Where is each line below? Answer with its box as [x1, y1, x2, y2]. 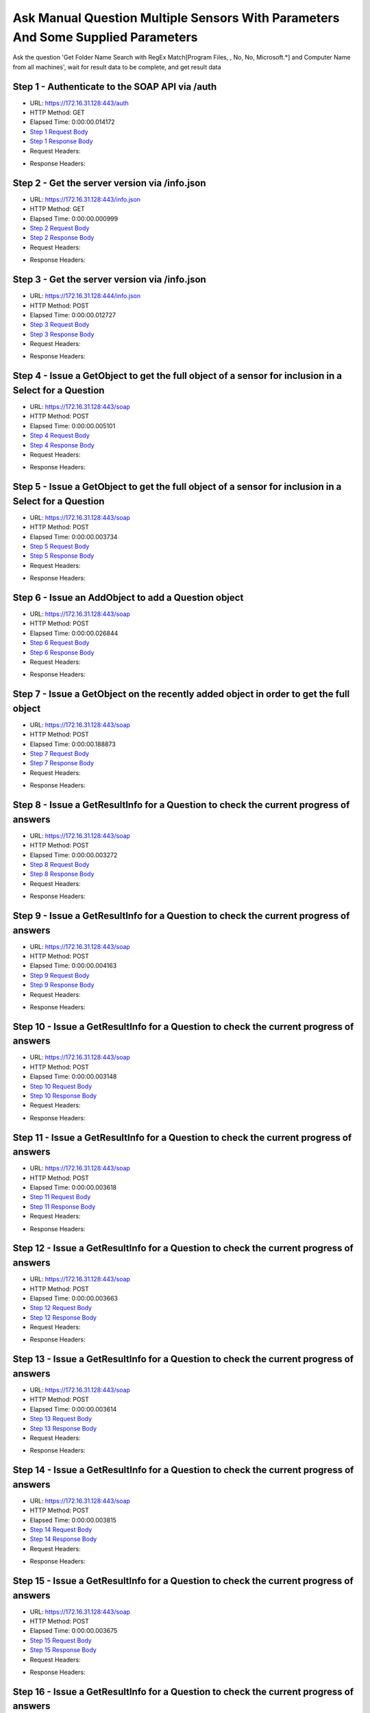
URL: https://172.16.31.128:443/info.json [29, 195, 140, 204]
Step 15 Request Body [29, 1636, 92, 1644]
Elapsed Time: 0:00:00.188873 [29, 740, 116, 748]
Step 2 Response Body [29, 234, 95, 242]
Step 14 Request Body [29, 1525, 92, 1533]
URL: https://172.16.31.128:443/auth [29, 99, 129, 107]
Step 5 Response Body [29, 552, 95, 560]
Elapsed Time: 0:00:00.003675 [29, 1627, 118, 1635]
